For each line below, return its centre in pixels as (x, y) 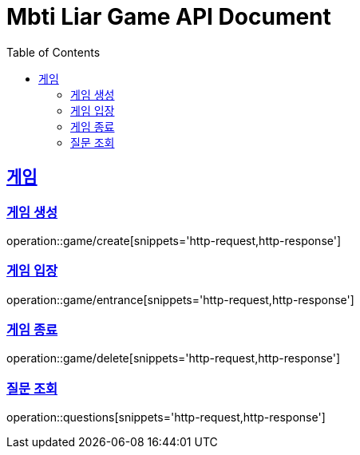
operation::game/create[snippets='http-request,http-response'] (174, 240)
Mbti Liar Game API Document (169, 17)
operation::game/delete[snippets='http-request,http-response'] (174, 358)
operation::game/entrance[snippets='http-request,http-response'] (180, 299)
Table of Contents (53, 52)
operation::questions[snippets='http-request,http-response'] (166, 417)
